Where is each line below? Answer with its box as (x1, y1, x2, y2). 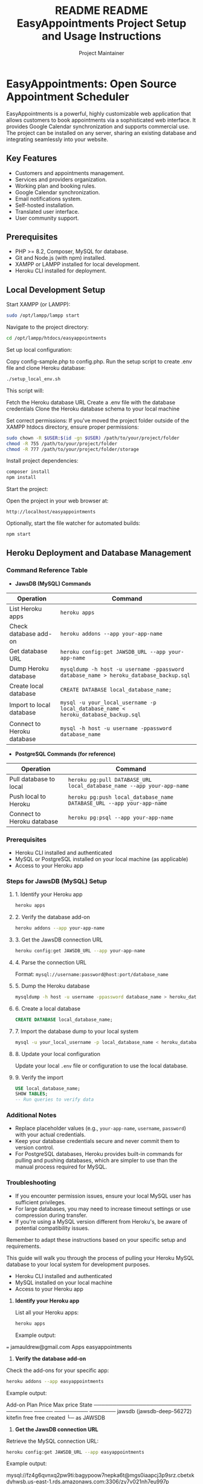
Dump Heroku (9, 664, 49, 673)
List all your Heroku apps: (14, 1308, 79, 1316)
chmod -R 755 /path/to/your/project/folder (6, 440, 118, 447)
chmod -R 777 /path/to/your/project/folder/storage (6, 446, 139, 452)
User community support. (14, 214, 79, 222)
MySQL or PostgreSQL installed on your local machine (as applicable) (14, 855, 188, 863)
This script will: (6, 387, 44, 394)
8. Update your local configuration (14, 1050, 101, 1057)
